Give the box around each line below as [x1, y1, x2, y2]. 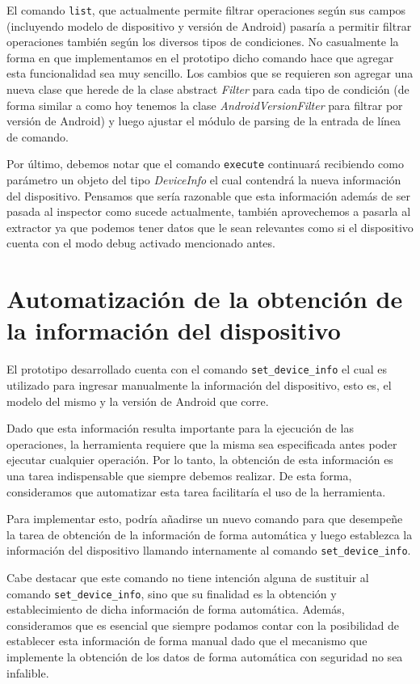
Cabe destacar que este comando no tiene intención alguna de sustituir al [6, 569, 369, 585]
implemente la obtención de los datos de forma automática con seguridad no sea [6, 648, 403, 665]
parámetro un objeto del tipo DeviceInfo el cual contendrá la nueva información [6, 171, 401, 188]
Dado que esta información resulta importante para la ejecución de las [6, 420, 354, 437]
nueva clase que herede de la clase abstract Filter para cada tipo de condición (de [6, 81, 409, 98]
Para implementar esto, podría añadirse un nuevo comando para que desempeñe [6, 510, 403, 527]
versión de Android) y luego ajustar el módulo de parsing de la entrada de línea [6, 112, 401, 129]
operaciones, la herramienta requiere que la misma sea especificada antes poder [6, 435, 397, 452]
